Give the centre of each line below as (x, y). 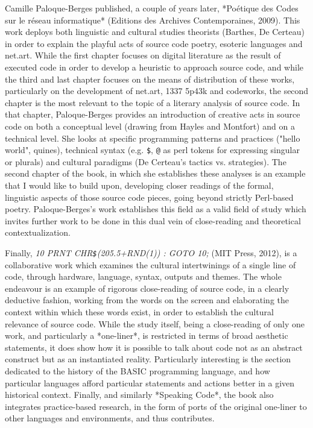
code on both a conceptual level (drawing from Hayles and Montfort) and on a (150, 126)
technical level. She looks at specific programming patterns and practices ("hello (153, 138)
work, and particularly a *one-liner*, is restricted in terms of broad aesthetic (147, 335)
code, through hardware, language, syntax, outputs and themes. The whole (143, 276)
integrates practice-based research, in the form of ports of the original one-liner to (156, 406)
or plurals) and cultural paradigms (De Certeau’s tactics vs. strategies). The (146, 161)
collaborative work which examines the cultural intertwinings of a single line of (150, 264)
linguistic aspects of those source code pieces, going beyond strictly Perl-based (149, 197)
